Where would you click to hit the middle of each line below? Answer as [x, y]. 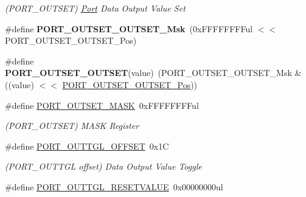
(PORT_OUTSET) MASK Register [72, 126]
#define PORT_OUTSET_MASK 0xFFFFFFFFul [102, 105]
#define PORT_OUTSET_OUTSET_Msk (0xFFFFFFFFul [129, 28]
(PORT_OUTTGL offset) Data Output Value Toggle [103, 166]
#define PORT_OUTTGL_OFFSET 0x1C [87, 146]
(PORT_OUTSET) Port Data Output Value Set [95, 8]
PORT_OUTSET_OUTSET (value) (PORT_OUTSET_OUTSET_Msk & [153, 73]
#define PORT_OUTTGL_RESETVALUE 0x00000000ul [114, 186]
